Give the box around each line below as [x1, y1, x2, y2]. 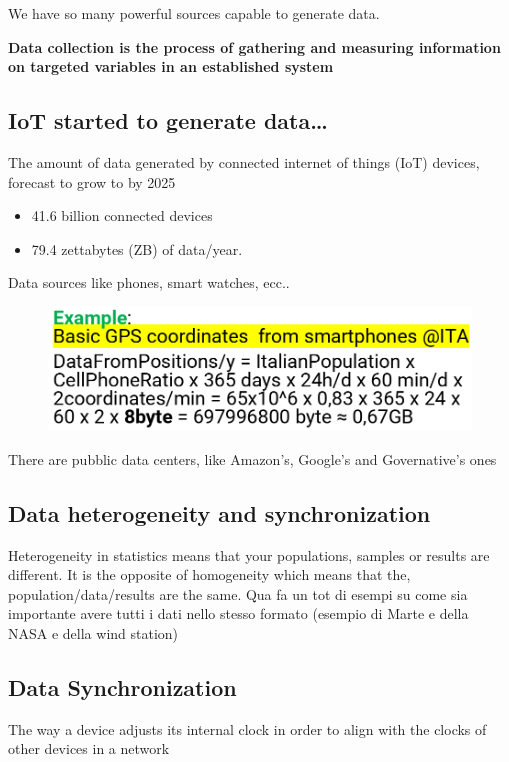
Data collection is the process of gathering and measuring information [8, 36, 501, 57]
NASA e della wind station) [8, 623, 179, 644]
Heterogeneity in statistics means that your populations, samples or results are [8, 544, 490, 565]
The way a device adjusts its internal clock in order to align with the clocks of [8, 718, 487, 739]
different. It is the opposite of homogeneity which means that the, [8, 564, 411, 585]
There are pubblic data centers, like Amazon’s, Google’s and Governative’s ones [8, 448, 497, 469]
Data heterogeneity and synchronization [8, 497, 431, 528]
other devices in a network [8, 738, 170, 759]
